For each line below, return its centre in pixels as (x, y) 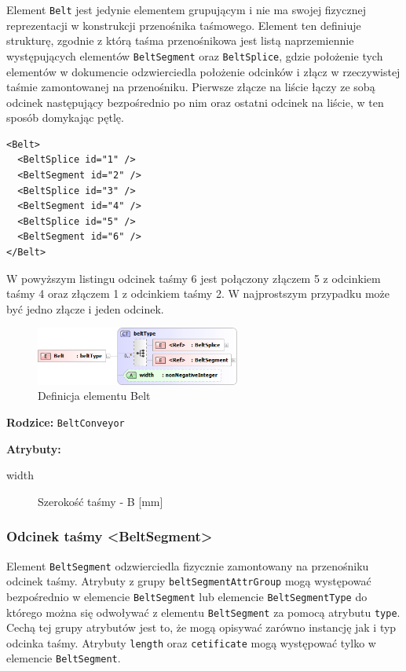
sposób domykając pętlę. (65, 117)
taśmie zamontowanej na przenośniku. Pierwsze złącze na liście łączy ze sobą (191, 87)
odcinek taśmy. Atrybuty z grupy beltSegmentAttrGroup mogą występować (189, 581)
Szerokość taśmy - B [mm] (101, 501)
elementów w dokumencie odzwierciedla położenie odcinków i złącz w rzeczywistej (203, 71)
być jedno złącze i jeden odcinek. (85, 308)
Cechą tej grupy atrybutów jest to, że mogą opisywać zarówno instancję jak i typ (201, 627)
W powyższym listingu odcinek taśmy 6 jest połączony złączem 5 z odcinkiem (194, 278)
